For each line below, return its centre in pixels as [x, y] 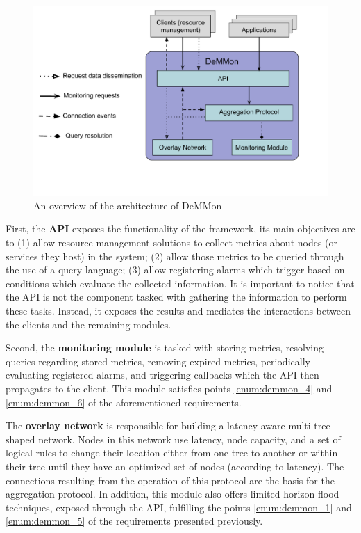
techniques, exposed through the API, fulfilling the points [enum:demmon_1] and [179, 507]
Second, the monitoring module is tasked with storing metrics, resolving [165, 348]
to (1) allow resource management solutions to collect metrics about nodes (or [172, 242]
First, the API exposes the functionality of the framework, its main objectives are [180, 229]
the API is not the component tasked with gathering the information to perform [176, 297]
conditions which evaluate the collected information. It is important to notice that [180, 283]
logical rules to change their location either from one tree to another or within [172, 453]
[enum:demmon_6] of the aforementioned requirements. [124, 402]
